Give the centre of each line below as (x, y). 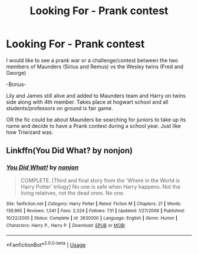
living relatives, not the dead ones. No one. (72, 193)
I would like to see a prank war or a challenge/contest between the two (92, 60)
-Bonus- (16, 84)
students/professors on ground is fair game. (60, 108)
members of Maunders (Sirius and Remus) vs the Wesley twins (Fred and (95, 67)
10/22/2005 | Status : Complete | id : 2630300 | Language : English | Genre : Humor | (92, 218)
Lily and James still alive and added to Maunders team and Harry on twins (96, 95)
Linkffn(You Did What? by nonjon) (70, 151)
